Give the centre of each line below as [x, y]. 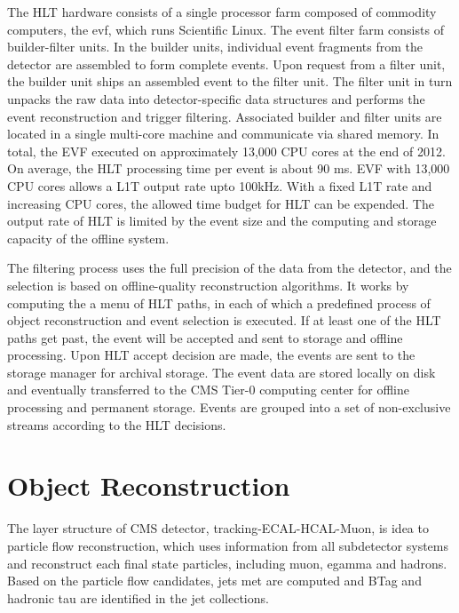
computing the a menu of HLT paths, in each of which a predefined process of [219, 303]
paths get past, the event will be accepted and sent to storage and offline [205, 337]
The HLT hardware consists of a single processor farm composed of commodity [222, 12]
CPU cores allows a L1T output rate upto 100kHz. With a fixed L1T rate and [220, 185]
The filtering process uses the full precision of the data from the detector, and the [229, 268]
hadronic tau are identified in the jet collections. [138, 597]
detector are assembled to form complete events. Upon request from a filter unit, [226, 64]
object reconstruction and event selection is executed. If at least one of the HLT [224, 320]
